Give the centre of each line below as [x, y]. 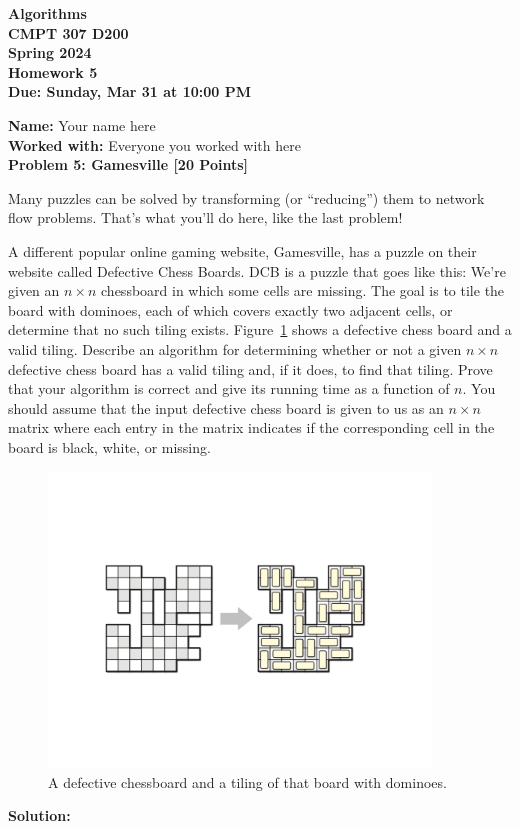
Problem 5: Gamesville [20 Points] [128, 164]
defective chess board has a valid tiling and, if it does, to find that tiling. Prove [250, 368]
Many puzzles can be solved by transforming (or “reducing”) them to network [246, 197]
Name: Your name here [82, 124]
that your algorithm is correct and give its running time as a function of [229, 388]
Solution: [39, 815]
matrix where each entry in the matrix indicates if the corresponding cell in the [251, 427]
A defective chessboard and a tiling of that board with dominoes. [247, 781]
